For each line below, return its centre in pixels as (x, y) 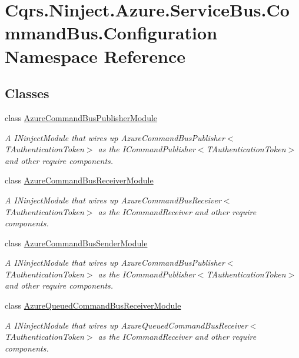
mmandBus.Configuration (111, 33)
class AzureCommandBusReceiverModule (79, 180)
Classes (27, 93)
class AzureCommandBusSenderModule (76, 242)
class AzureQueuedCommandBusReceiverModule (93, 305)
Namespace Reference (95, 56)
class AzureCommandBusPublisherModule (81, 117)
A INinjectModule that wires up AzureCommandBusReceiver (113, 200)
